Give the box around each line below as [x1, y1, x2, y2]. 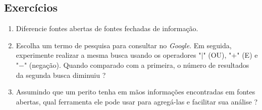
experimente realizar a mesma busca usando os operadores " [16, 50, 201, 60]
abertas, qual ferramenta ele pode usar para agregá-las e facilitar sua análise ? [16, 96, 257, 106]
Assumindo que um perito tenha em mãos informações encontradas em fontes [16, 86, 255, 97]
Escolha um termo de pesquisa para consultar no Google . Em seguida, [16, 40, 232, 50]
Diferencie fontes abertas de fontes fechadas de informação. [16, 23, 198, 34]
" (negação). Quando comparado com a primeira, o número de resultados [24, 59, 249, 70]
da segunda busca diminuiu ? [16, 69, 106, 80]
